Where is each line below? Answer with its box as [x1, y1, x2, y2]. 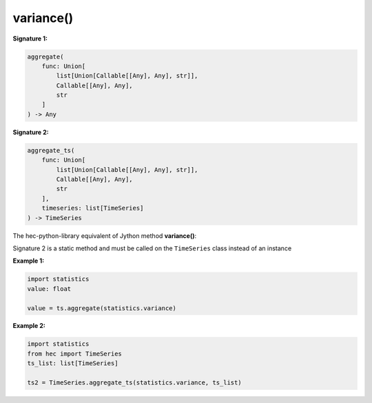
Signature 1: [12, 34, 48, 43]
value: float [27, 285, 72, 292]
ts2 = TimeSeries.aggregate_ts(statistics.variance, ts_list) [27, 379, 242, 386]
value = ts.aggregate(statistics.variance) [27, 304, 177, 312]
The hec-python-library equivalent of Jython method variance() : [12, 231, 197, 240]
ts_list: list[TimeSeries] [27, 360, 118, 367]
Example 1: [12, 257, 45, 265]
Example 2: [12, 322, 46, 330]
